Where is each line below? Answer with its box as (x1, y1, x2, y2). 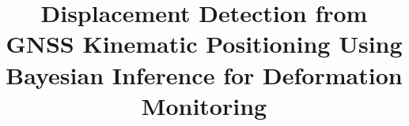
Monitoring (141, 89, 267, 121)
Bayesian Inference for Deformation (6, 58, 403, 91)
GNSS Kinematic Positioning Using (6, 28, 403, 60)
